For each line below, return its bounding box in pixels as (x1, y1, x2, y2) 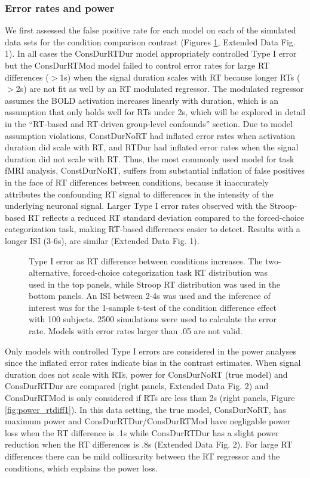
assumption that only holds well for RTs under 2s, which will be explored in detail (5, 106, 306, 118)
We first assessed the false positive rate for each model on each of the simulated (5, 24, 296, 36)
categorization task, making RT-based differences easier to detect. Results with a (5, 223, 300, 235)
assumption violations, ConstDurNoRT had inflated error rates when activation (5, 129, 295, 141)
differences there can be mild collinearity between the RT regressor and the (5, 450, 280, 462)
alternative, (29, 266, 70, 279)
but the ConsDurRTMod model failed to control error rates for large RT (5, 59, 270, 71)
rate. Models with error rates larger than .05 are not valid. (29, 325, 243, 337)
